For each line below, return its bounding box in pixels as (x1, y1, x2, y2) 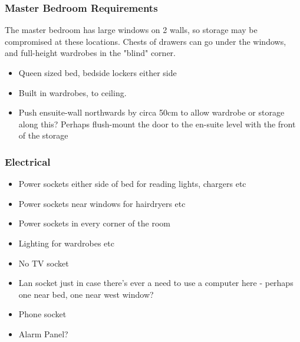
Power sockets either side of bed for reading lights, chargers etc (18, 177, 246, 190)
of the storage (18, 129, 68, 142)
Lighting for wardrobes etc (18, 236, 114, 249)
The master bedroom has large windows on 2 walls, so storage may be (5, 24, 258, 36)
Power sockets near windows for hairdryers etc (18, 197, 186, 209)
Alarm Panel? (18, 327, 68, 340)
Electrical (5, 154, 51, 169)
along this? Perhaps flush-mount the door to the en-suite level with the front (18, 117, 296, 130)
